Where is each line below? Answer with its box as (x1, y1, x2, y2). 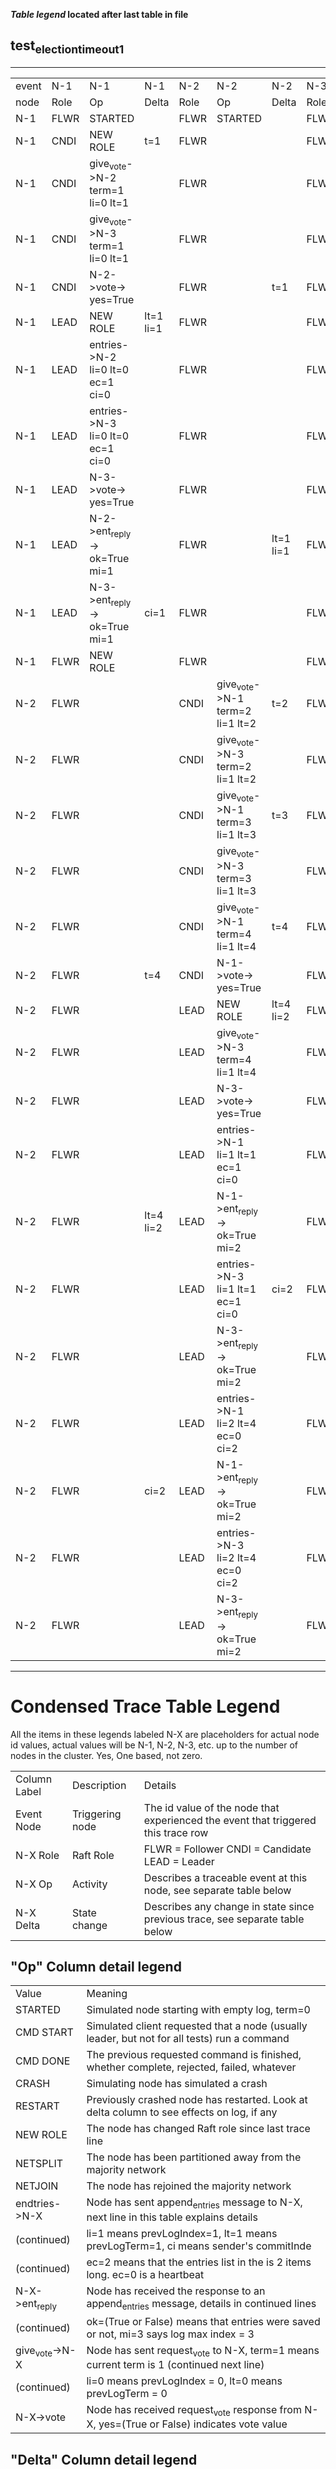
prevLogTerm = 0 (86, 2386, 168, 2400)
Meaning (86, 1987, 128, 2001)
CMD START (15, 2025, 74, 2039)
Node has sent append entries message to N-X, (86, 2195, 303, 2211)
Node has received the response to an (86, 2284, 266, 2298)
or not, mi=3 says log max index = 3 (86, 2327, 255, 2341)
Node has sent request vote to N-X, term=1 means (86, 2343, 320, 2359)
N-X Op (15, 1877, 53, 1891)
